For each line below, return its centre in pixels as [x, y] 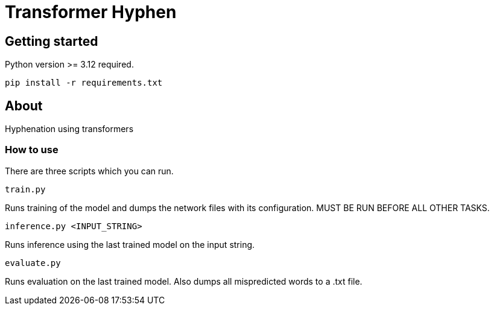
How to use [32, 150]
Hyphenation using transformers [69, 129]
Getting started [52, 41]
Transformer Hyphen [91, 12]
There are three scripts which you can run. [89, 171]
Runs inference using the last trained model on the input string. [130, 244]
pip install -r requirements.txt [84, 83]
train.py [25, 189]
